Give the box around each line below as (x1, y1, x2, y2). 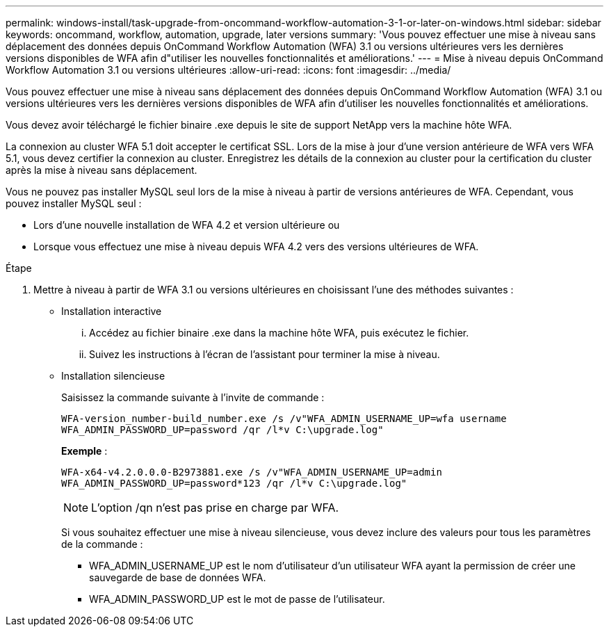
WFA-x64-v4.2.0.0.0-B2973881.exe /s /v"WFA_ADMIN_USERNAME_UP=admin (61, 467, 442, 478)
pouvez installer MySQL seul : (6, 197, 142, 209)
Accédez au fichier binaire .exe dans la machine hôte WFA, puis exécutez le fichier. (89, 327, 469, 339)
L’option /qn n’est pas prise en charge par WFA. (91, 501, 339, 514)
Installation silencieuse (61, 370, 165, 382)
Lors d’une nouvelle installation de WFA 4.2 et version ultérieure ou (33, 219, 340, 231)
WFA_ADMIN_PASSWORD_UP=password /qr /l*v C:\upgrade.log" (61, 424, 384, 435)
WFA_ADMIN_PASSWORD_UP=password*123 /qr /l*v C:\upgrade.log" (61, 478, 407, 489)
